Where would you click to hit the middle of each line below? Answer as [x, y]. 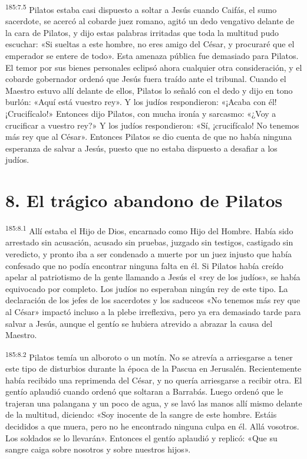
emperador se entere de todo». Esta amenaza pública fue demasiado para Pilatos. [152, 56]
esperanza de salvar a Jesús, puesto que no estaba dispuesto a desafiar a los [141, 148]
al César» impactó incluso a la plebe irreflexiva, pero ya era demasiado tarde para [153, 311]
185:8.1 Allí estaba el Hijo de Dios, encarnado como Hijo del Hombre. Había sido [149, 230]
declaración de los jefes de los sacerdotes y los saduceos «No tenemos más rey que [153, 300]
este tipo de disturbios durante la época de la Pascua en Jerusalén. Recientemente [153, 368]
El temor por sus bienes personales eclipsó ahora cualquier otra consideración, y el [154, 67]
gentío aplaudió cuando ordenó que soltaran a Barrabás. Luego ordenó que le [144, 391]
